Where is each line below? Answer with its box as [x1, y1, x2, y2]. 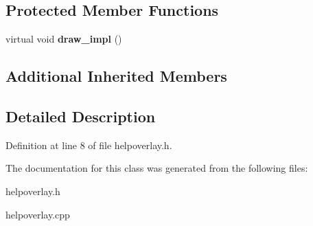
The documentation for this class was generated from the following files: [5, 161, 308, 175]
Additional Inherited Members [5, 65, 227, 87]
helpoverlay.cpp [5, 207, 70, 221]
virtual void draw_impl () [5, 32, 122, 46]
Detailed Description [5, 105, 156, 126]
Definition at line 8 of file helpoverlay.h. [5, 137, 172, 152]
